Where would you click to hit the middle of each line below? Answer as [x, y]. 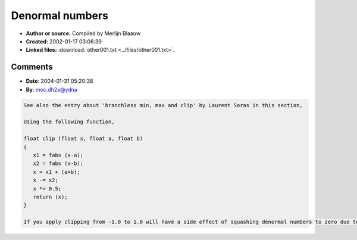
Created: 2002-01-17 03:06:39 [64, 41]
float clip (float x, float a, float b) [83, 139]
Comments [32, 67]
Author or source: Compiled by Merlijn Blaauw [83, 33]
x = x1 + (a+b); [57, 172]
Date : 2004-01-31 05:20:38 [59, 81]
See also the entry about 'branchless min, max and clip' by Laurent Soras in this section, [163, 105]
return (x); [50, 197]
